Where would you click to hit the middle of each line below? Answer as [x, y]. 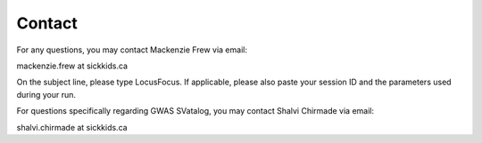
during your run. [46, 94]
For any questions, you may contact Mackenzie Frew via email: [132, 50]
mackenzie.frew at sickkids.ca [72, 66]
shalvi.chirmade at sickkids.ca [72, 127]
